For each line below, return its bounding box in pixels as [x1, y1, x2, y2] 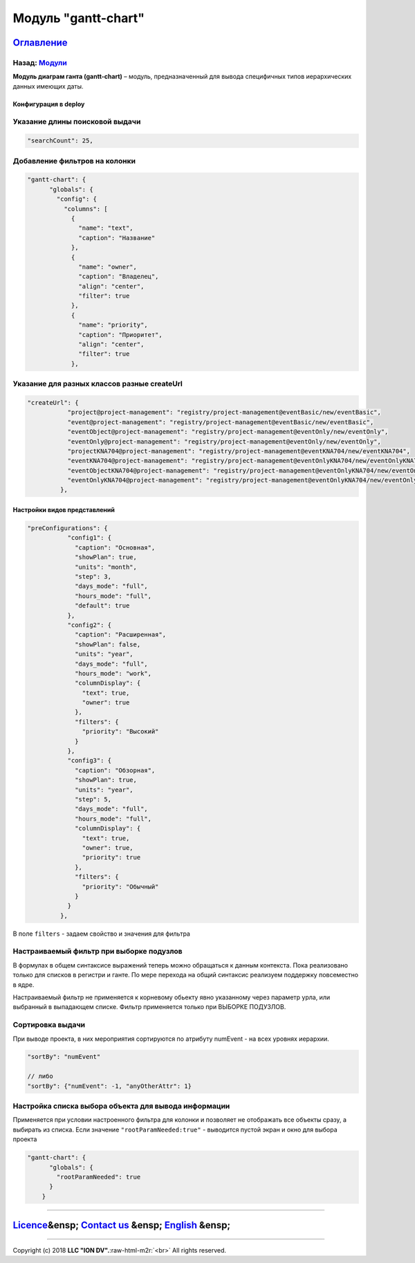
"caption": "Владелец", [78, 273, 159, 280]
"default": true [75, 602, 130, 610]
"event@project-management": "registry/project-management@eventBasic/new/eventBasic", [67, 418, 374, 426]
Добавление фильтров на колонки [12, 156, 136, 165]
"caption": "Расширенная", [75, 630, 166, 639]
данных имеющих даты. [12, 82, 84, 90]
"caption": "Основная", [75, 543, 156, 552]
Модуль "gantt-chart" [12, 10, 145, 26]
